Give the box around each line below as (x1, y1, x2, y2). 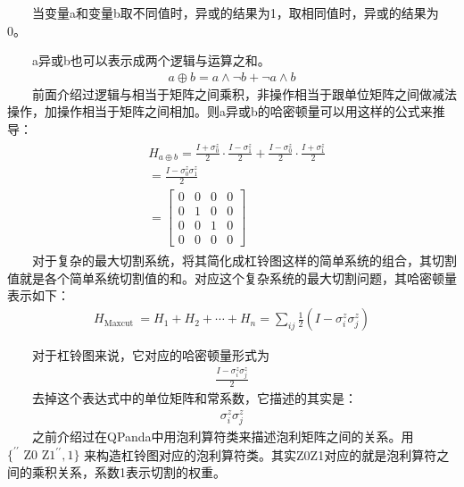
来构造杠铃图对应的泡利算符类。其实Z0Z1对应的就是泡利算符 (84, 445, 437, 464)
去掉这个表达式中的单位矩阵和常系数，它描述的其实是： (32, 389, 357, 407)
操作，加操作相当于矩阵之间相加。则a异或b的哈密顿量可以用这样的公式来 (7, 102, 433, 121)
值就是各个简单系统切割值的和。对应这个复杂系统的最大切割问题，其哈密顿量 (7, 268, 457, 287)
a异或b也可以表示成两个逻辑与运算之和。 (32, 51, 270, 70)
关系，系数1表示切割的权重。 (56, 462, 226, 481)
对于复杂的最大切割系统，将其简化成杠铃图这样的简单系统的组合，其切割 (32, 251, 457, 270)
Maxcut (104, 318, 134, 328)
